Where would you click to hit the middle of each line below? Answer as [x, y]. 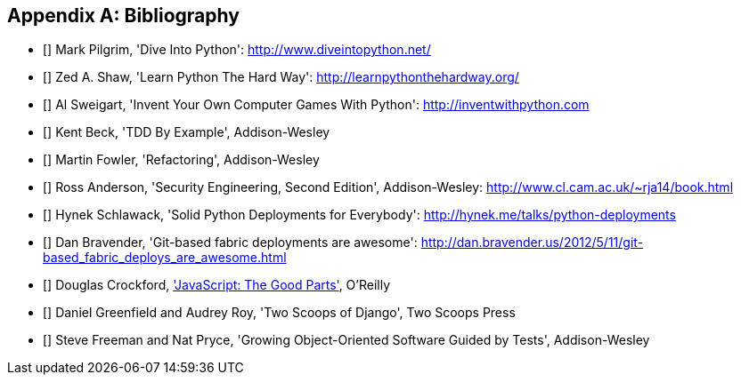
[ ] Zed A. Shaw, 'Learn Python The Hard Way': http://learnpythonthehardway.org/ [281, 77]
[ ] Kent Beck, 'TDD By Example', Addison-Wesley [187, 132]
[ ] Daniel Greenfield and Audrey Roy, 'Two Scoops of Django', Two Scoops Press [279, 313]
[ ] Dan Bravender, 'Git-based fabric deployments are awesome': [230, 243]
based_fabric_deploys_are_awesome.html [165, 258]
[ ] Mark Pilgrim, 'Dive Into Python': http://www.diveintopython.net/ [237, 50]
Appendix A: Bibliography [123, 16]
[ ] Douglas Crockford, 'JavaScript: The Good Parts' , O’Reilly [217, 285]
